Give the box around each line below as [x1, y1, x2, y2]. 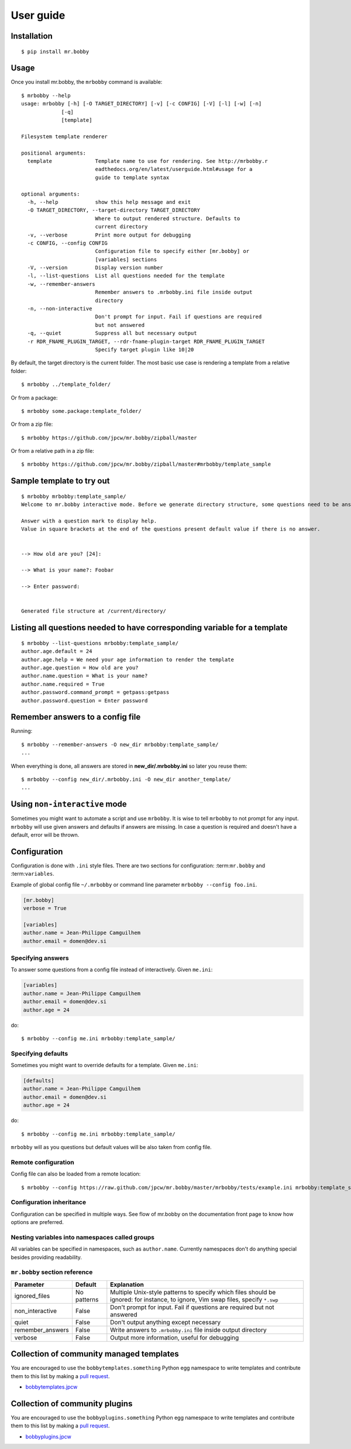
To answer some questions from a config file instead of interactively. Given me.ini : [11, 966, 213, 973]
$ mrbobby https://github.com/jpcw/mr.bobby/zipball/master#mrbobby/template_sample [21, 461, 271, 468]
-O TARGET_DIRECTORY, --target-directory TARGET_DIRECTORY [27, 207, 200, 214]
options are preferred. [11, 1219, 64, 1226]
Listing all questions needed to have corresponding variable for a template [11, 623, 288, 633]
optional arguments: [21, 190, 80, 197]
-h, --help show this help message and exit [27, 199, 191, 205]
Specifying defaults [11, 1049, 68, 1057]
